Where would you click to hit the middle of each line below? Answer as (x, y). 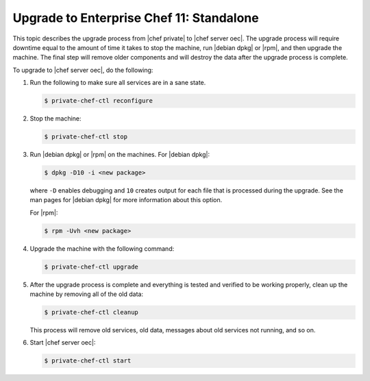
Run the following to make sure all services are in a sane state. (118, 83)
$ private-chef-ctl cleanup (91, 312)
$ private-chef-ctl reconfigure (99, 101)
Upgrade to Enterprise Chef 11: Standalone (136, 18)
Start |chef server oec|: (63, 343)
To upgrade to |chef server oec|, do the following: (83, 70)
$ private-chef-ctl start (88, 361)
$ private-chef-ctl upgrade (91, 267)
